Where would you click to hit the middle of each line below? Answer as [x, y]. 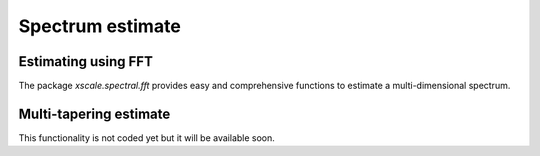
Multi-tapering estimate [94, 113]
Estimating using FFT [86, 61]
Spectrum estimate [100, 26]
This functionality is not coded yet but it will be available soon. [146, 137]
